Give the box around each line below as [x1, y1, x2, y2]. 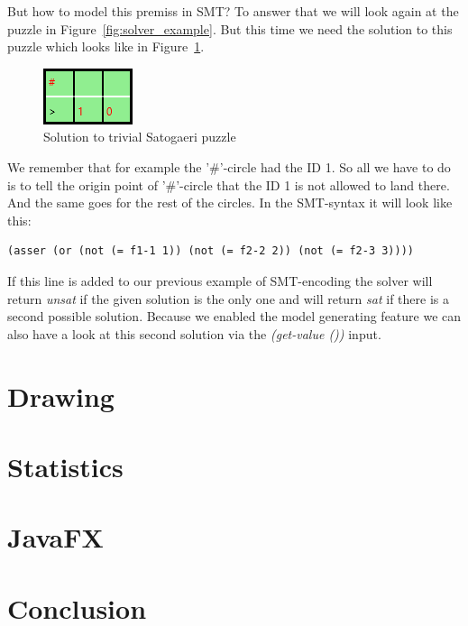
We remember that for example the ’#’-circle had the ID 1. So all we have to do [7, 157, 451, 176]
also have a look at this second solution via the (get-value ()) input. [7, 324, 381, 343]
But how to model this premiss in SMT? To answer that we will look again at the [7, 2, 459, 20]
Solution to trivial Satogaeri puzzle [43, 127, 236, 146]
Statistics [7, 447, 124, 484]
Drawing [7, 377, 115, 414]
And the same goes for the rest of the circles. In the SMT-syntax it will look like [7, 193, 453, 212]
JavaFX [7, 519, 104, 556]
